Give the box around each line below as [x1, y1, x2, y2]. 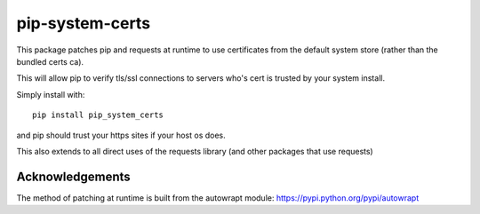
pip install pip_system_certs [32, 110, 164, 120]
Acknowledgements [16, 169, 131, 184]
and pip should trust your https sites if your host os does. [16, 130, 226, 140]
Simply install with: [16, 89, 85, 99]
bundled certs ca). [16, 56, 84, 67]
